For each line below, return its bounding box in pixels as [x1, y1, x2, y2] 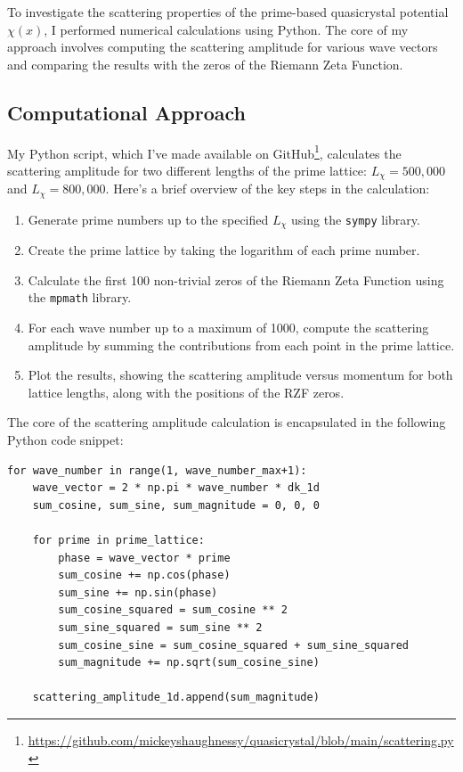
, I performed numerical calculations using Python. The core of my [44, 20, 409, 38]
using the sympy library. [291, 209, 420, 228]
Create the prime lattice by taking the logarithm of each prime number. [28, 241, 420, 259]
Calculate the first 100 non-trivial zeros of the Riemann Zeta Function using [28, 270, 444, 289]
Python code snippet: [7, 431, 124, 448]
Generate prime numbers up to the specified [28, 209, 269, 228]
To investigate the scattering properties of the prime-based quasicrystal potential [7, 3, 449, 21]
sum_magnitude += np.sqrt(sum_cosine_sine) [58, 656, 320, 669]
